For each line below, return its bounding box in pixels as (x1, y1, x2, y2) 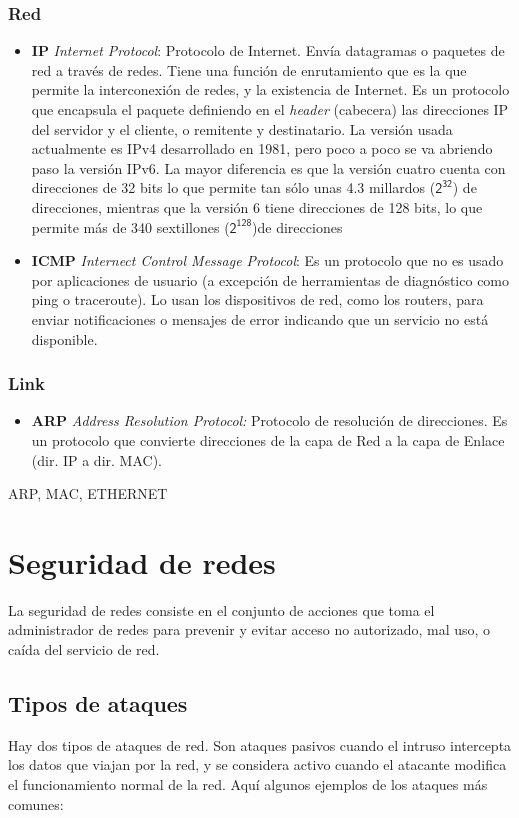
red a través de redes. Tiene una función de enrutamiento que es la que (31, 59, 467, 80)
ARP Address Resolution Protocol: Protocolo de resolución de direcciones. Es (31, 410, 508, 431)
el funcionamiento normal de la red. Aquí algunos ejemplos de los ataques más (8, 774, 488, 795)
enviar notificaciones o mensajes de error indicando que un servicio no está (31, 308, 489, 329)
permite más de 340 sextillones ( (31, 216, 230, 237)
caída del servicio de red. (8, 639, 160, 660)
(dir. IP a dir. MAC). (31, 449, 162, 470)
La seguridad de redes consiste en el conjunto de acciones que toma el (8, 599, 435, 620)
